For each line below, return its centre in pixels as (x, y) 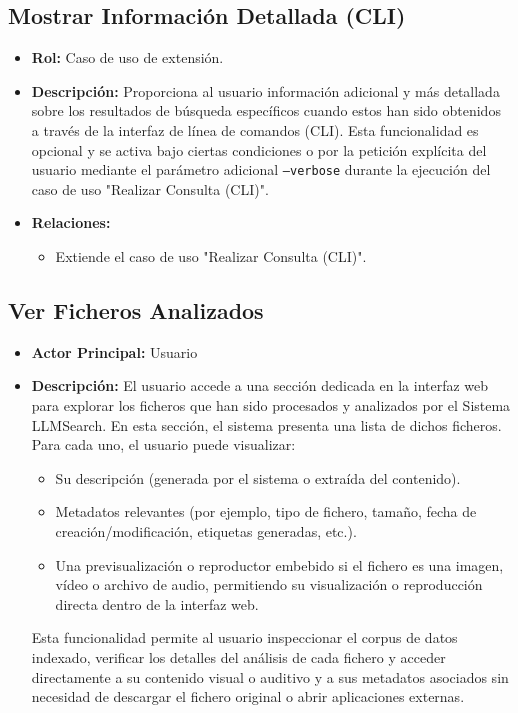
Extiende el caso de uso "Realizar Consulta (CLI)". (211, 256)
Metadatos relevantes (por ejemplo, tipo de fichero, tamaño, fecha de (266, 511)
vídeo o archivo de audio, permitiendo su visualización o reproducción (269, 584)
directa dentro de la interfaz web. (157, 603)
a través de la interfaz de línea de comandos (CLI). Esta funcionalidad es (255, 129)
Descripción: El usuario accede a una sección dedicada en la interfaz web (260, 385)
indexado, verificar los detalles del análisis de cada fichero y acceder (238, 656)
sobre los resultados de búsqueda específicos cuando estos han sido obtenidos (266, 110)
